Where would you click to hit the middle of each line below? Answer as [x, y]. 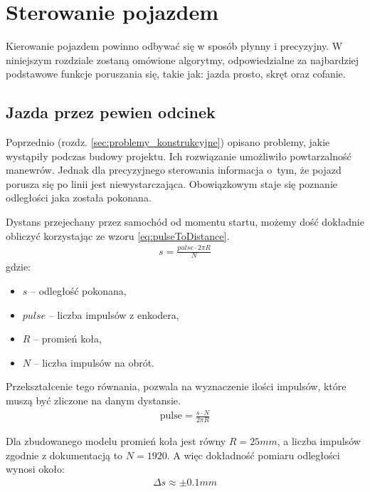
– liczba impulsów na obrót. [94, 362]
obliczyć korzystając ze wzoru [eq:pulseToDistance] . [118, 235]
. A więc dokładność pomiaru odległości [253, 455]
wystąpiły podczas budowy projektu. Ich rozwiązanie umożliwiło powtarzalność [179, 156]
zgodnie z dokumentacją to [64, 455]
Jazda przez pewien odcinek [111, 112]
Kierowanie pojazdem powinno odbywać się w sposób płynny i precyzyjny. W [174, 46]
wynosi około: [35, 469]
